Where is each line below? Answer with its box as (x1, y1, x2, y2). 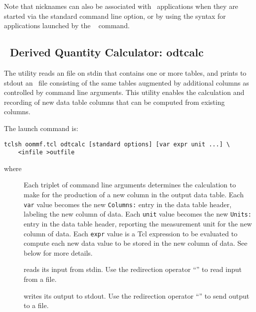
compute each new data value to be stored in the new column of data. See (24, 238, 248, 248)
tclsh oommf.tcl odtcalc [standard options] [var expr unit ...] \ (4, 140, 230, 148)
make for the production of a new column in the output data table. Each (24, 189, 244, 200)
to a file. (24, 300, 49, 311)
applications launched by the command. (4, 20, 130, 31)
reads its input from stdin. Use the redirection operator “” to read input (24, 264, 242, 274)
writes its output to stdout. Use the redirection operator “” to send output (24, 290, 250, 301)
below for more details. (24, 247, 93, 258)
